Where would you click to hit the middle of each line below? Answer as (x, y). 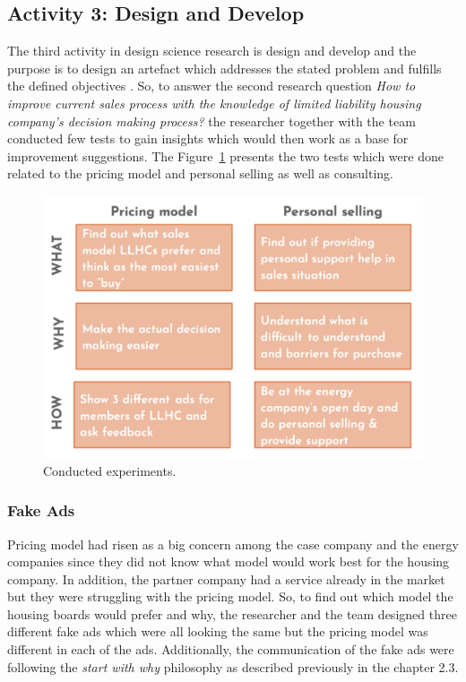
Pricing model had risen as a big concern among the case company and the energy (233, 544)
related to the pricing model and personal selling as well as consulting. (201, 173)
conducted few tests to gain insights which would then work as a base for (208, 138)
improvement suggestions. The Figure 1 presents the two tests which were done (225, 155)
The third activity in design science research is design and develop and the (212, 51)
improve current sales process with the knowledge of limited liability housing (214, 103)
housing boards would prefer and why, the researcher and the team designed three (232, 613)
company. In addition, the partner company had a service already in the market (226, 578)
